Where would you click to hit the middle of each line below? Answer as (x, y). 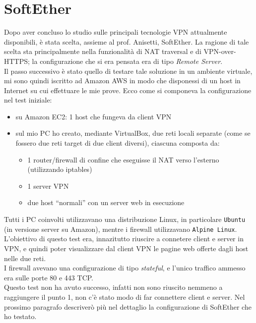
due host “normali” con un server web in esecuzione (106, 202)
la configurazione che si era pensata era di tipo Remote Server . (127, 61)
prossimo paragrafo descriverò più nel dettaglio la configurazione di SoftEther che (128, 306)
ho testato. (20, 316)
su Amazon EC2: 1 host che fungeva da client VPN (94, 116)
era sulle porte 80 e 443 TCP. (49, 277)
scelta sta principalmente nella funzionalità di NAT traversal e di (103, 51)
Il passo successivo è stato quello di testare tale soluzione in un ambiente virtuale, (128, 71)
